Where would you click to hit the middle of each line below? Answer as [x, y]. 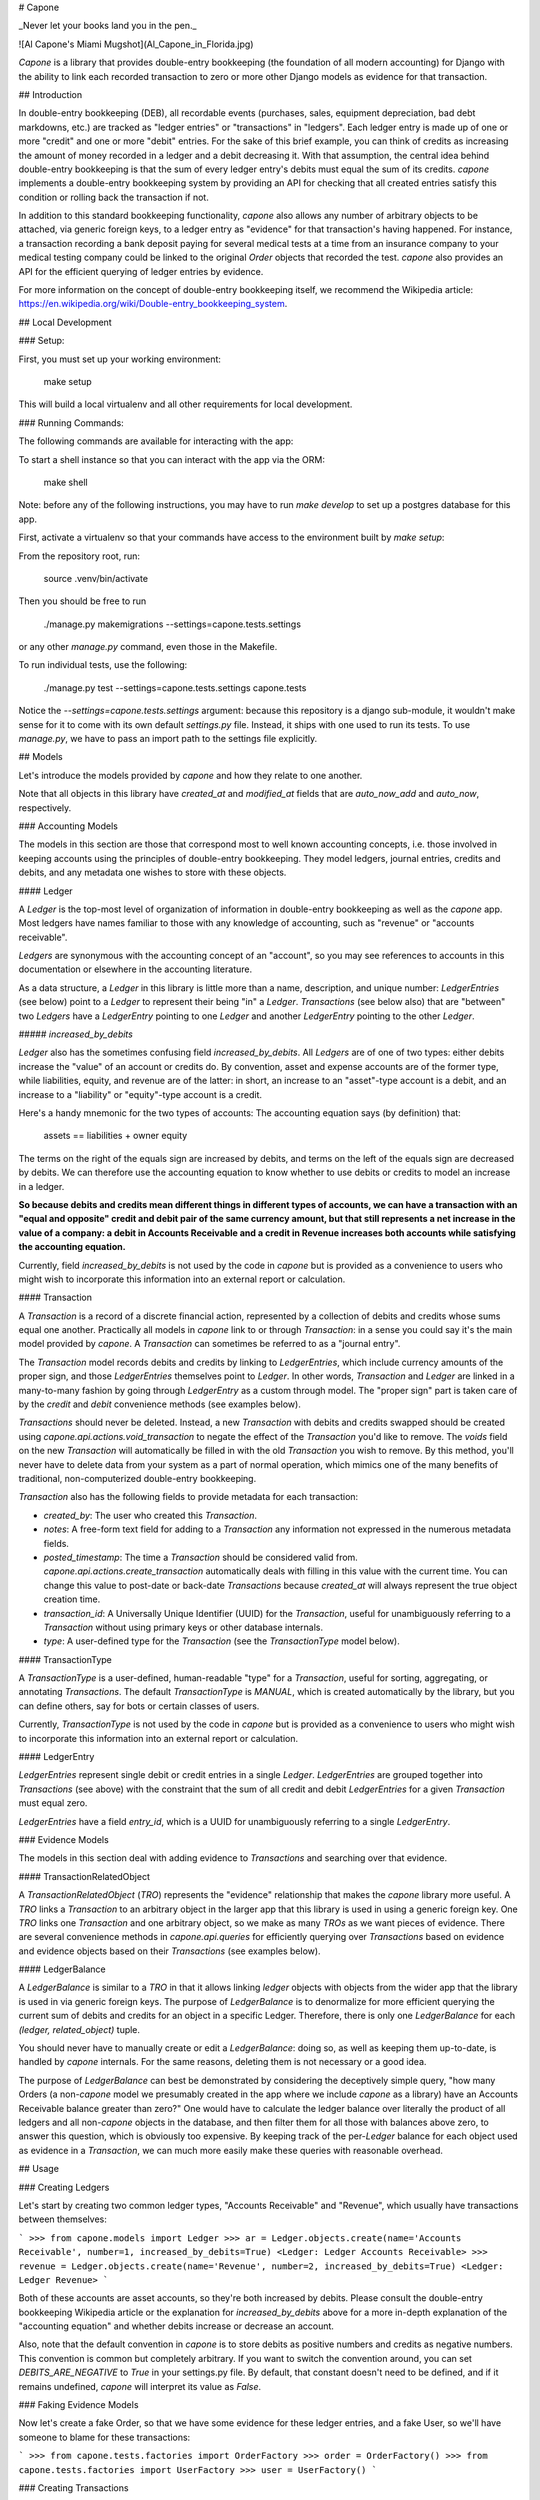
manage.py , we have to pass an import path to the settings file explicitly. [168, 739]
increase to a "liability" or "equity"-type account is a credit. [140, 1094]
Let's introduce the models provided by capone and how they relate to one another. [190, 775]
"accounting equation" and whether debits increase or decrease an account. [176, 2326]
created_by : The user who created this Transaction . [150, 1515]
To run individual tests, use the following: [103, 665]
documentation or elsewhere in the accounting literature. [135, 969]
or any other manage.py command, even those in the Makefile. [148, 647]
